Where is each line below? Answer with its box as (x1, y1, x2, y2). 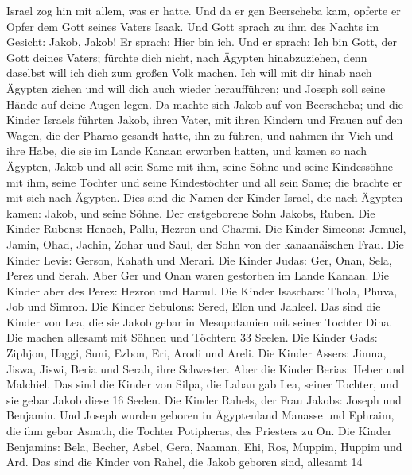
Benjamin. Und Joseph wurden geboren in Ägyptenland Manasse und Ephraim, (6, 407, 395, 423)
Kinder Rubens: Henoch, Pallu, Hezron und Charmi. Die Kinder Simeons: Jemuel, (6, 220, 406, 237)
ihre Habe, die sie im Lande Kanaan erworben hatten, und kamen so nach (6, 142, 367, 159)
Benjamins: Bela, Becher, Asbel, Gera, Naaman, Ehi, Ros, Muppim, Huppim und (6, 438, 402, 454)
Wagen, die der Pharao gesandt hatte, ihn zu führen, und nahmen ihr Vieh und (6, 126, 394, 143)
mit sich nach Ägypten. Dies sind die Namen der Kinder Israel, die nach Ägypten (6, 189, 403, 206)
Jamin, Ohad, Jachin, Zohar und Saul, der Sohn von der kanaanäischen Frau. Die (6, 235, 404, 252)
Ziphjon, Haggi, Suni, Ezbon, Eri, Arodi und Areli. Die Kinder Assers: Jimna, (6, 345, 387, 361)
